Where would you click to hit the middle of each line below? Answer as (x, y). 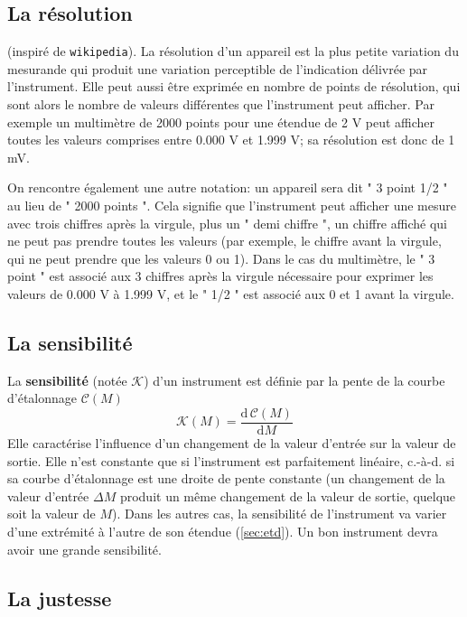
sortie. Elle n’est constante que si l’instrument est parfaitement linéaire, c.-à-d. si (231, 460)
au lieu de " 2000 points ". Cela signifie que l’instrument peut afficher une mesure (232, 206)
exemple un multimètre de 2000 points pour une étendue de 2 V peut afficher (221, 122)
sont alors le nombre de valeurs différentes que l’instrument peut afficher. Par (221, 104)
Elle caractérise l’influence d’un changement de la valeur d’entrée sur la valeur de (232, 443)
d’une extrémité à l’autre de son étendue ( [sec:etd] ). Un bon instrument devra (223, 531)
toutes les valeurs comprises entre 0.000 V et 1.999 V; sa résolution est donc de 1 (231, 140)
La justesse (60, 598)
